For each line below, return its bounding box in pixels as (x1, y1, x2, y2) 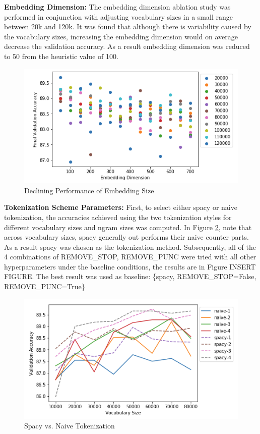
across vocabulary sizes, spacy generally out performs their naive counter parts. (4, 232, 249, 242)
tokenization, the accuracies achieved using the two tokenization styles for (4, 211, 232, 222)
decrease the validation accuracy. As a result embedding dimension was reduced (4, 41, 250, 51)
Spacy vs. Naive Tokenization (24, 420, 115, 431)
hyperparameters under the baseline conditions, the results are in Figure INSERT (4, 261, 256, 272)
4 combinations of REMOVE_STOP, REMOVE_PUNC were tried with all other (4, 251, 256, 262)
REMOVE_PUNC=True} (4, 281, 85, 292)
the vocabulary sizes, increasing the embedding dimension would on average (4, 31, 238, 41)
